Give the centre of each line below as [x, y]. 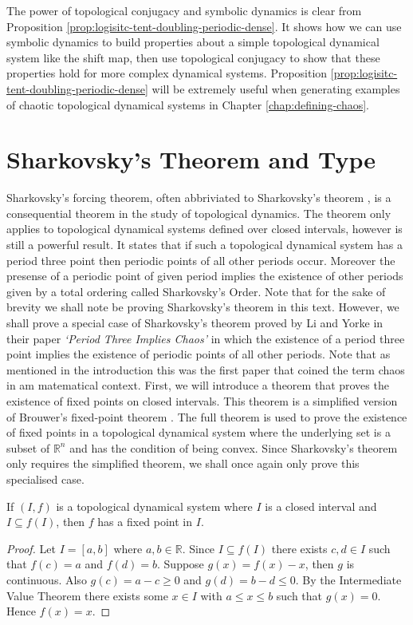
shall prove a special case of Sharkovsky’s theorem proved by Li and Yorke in [195, 323]
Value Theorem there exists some [87, 595]
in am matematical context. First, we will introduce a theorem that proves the [198, 385]
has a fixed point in [145, 522]
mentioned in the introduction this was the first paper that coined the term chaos [206, 369]
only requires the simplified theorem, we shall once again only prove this [183, 463]
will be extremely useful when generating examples [276, 88]
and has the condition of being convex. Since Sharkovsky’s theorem [234, 447]
